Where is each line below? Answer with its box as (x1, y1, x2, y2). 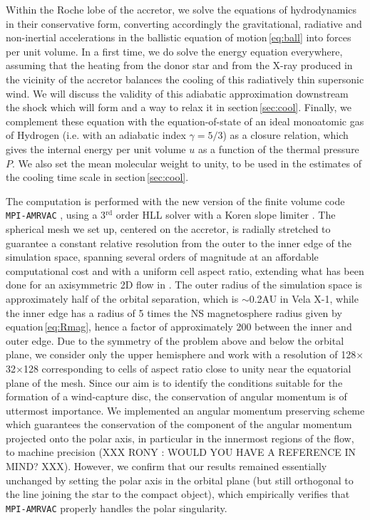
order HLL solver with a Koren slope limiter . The (115, 207, 336, 222)
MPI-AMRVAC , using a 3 (6, 207, 106, 222)
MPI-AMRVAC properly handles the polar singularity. (6, 500, 227, 515)
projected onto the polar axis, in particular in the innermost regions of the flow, (6, 430, 354, 445)
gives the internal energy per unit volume (6, 141, 186, 156)
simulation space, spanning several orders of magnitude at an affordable (6, 249, 319, 264)
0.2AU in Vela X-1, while (249, 291, 359, 306)
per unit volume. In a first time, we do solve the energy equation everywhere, (6, 43, 343, 58)
